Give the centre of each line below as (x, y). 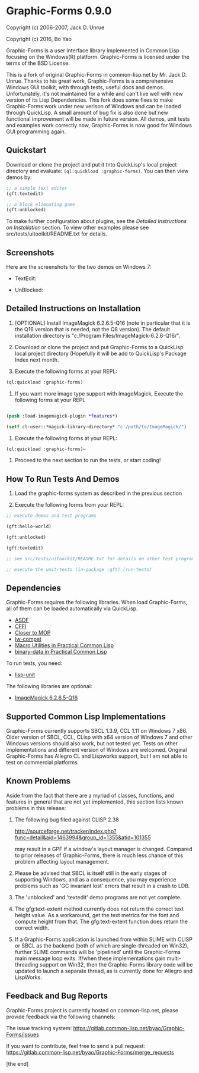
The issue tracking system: (39, 1028)
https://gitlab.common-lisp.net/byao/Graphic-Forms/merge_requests (90, 1052)
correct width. (32, 928)
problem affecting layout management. (62, 861)
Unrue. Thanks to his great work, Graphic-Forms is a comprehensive (90, 81)
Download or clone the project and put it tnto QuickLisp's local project (92, 164)
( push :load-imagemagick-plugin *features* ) (62, 416)
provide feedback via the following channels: (61, 1016)
